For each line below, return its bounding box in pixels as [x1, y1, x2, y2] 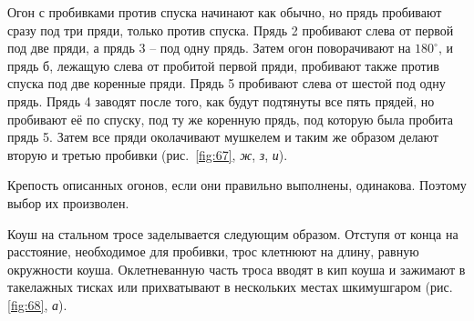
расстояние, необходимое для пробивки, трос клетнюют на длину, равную [7, 242, 419, 261]
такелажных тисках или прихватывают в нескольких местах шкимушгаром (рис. [7, 277, 453, 296]
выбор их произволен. [7, 193, 129, 212]
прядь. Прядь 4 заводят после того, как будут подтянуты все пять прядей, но [7, 91, 435, 110]
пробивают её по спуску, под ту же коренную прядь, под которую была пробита [7, 109, 454, 128]
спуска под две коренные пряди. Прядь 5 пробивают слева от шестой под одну [7, 74, 446, 93]
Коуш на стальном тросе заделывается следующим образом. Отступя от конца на [7, 224, 459, 243]
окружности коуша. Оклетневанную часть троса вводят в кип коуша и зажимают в [7, 259, 466, 278]
